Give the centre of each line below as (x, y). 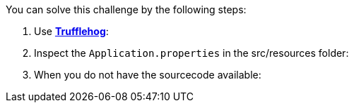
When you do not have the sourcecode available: (148, 75)
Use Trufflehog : (71, 31)
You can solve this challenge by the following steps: (126, 9)
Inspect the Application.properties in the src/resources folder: (191, 53)
